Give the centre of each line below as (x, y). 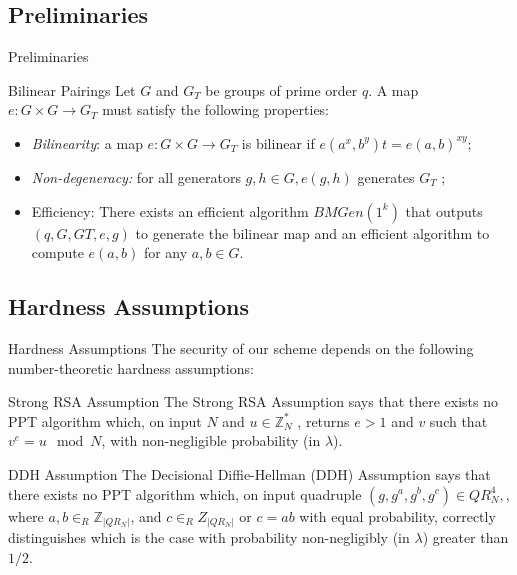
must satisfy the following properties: (216, 109)
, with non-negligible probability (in (211, 440)
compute (57, 252)
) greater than (465, 537)
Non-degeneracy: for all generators (136, 176)
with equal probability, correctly (397, 515)
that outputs (444, 210)
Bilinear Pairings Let (72, 89)
